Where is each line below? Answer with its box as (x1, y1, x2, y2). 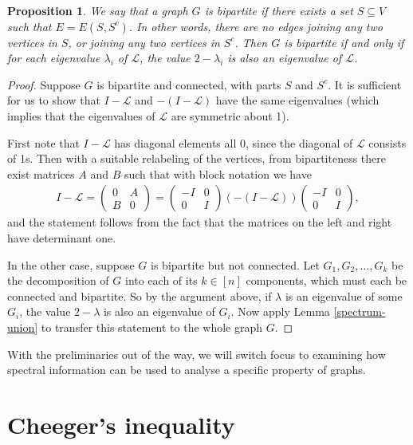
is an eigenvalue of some (285, 287, 403, 304)
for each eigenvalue (7, 49, 100, 66)
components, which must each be (246, 272, 407, 289)
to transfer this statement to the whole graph (41, 318, 263, 335)
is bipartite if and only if (284, 33, 404, 50)
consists (368, 134, 407, 151)
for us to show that (7, 92, 100, 108)
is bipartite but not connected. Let (151, 256, 320, 273)
